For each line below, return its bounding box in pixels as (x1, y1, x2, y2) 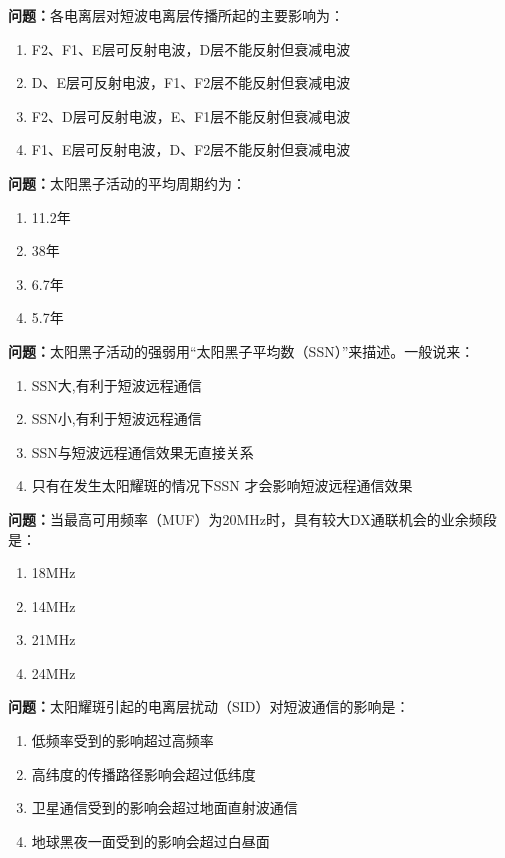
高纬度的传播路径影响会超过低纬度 (31, 763, 256, 784)
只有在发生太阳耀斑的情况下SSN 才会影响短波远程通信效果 (31, 475, 413, 496)
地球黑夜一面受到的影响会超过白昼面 (31, 830, 270, 851)
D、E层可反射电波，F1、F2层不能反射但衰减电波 (31, 72, 351, 93)
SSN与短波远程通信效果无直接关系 (31, 441, 254, 462)
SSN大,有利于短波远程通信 (31, 374, 202, 395)
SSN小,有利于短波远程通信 (31, 408, 202, 429)
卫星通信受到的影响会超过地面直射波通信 (31, 797, 298, 818)
